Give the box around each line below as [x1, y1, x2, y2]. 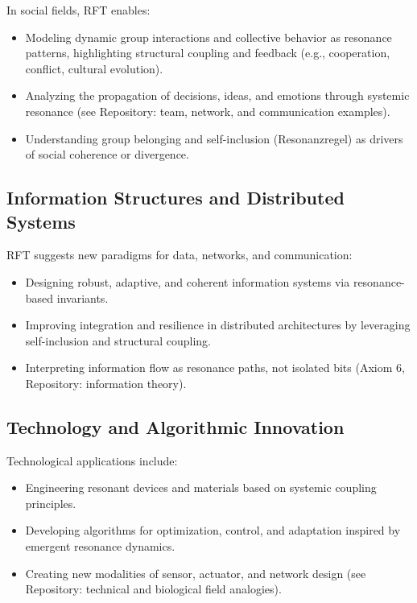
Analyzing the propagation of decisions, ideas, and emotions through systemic [25, 87, 410, 104]
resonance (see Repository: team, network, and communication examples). [25, 102, 390, 119]
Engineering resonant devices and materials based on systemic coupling [25, 479, 377, 496]
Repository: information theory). [25, 374, 187, 391]
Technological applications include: [6, 452, 178, 469]
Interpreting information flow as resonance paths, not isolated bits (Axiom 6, [25, 359, 405, 376]
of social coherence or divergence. [25, 146, 189, 163]
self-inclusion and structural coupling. [25, 332, 211, 349]
